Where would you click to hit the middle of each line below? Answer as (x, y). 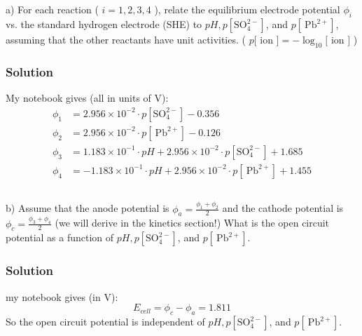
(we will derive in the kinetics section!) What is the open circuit (192, 223)
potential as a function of (60, 237)
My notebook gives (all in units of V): (87, 98)
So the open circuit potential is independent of (105, 322)
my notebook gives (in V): (62, 296)
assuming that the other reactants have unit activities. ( (126, 40)
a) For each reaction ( (52, 9)
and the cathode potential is (283, 208)
